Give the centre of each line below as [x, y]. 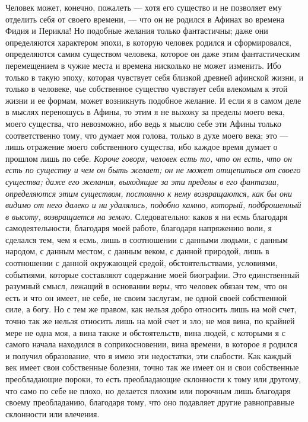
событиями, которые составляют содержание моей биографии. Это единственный [153, 274]
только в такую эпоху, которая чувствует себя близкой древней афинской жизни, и [155, 77]
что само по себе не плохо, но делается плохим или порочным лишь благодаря [148, 390]
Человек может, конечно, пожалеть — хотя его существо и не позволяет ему [144, 7]
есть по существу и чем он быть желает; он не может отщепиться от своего [153, 170]
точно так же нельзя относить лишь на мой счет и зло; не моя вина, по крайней [150, 321]
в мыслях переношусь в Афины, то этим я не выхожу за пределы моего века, [145, 112]
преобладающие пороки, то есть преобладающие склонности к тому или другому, [153, 379]
